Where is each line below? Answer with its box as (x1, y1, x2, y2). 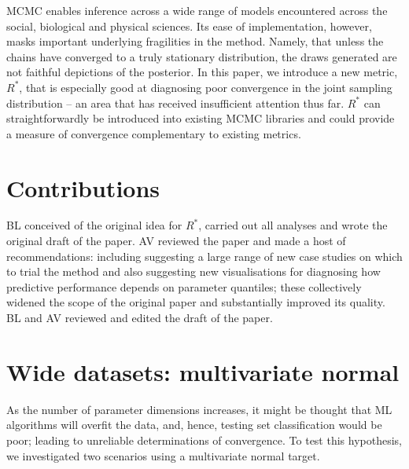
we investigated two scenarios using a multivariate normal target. (6, 447, 320, 464)
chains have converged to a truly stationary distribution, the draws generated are (6, 48, 397, 64)
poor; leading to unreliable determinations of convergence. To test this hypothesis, (6, 431, 403, 448)
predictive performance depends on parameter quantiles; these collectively (6, 278, 362, 295)
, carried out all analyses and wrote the (198, 217, 388, 233)
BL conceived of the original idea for (6, 217, 182, 233)
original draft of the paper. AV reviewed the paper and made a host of (6, 233, 346, 249)
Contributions (6, 171, 160, 203)
